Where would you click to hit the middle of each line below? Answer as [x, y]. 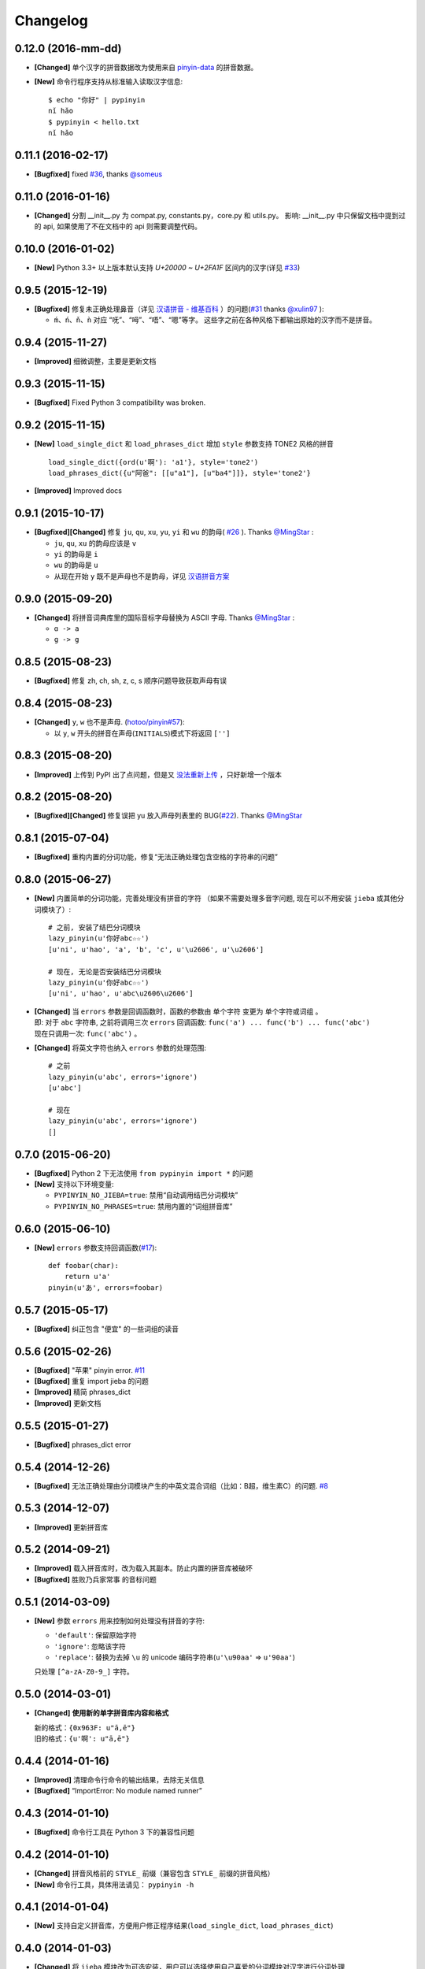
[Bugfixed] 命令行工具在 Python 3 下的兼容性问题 [115, 1832]
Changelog [51, 20]
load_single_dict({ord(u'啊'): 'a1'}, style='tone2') [153, 462]
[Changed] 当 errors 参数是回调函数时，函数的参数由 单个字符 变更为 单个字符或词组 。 [178, 1011]
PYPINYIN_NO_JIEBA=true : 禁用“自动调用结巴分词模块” [146, 1195]
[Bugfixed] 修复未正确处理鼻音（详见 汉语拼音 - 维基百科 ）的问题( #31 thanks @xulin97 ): [179, 309]
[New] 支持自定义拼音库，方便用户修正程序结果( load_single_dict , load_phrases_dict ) [184, 1926]
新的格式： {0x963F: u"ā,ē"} [85, 1727]
